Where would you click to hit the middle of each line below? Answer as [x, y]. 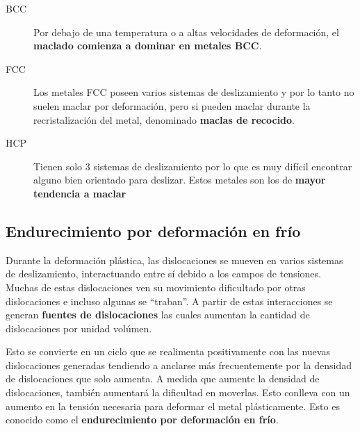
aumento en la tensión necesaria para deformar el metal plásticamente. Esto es [173, 406]
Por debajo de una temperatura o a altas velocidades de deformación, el [186, 32]
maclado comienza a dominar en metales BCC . [148, 46]
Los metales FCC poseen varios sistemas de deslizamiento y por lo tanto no [194, 92]
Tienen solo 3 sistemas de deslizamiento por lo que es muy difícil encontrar [193, 166]
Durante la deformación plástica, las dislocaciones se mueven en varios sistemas [174, 260]
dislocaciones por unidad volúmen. [79, 328]
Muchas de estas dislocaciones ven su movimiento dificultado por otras [156, 287]
